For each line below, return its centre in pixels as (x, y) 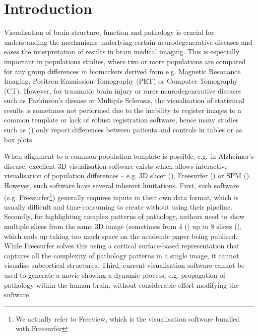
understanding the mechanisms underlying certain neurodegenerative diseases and (128, 42)
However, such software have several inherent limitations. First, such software (122, 185)
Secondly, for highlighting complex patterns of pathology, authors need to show (124, 216)
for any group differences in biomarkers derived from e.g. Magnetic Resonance (122, 71)
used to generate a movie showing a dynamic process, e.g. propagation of (115, 275)
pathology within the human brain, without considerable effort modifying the (122, 284)
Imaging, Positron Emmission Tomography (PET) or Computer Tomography (121, 81)
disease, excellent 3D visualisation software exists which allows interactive (116, 166)
